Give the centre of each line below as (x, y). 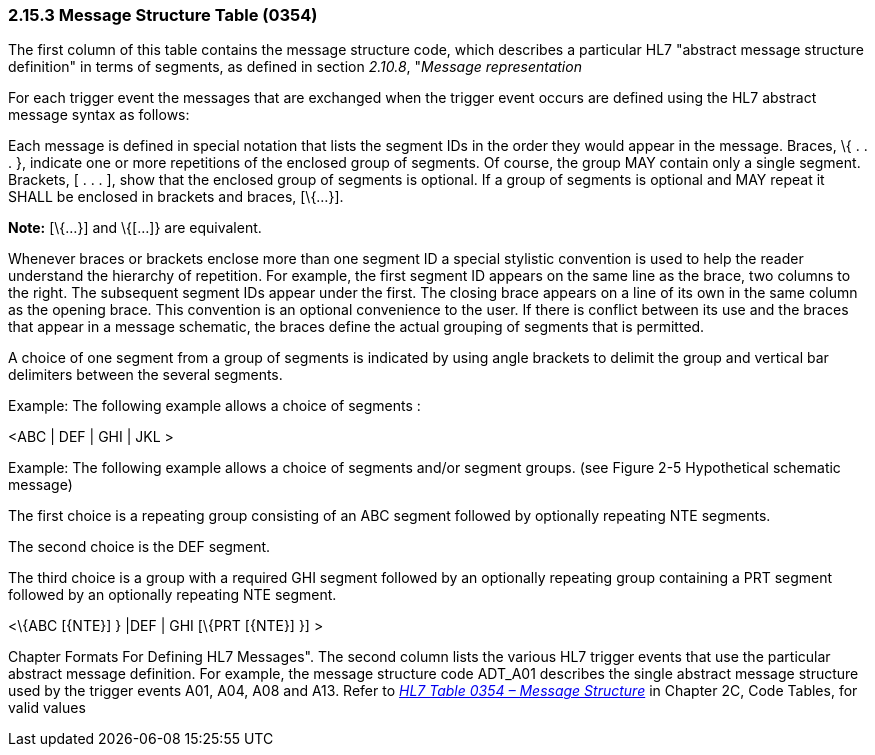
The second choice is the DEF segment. (139, 547)
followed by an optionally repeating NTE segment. (172, 595)
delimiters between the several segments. (145, 375)
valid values (47, 708)
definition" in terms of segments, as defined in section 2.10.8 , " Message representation (295, 67)
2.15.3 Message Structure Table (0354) (163, 15)
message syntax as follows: (99, 115)
